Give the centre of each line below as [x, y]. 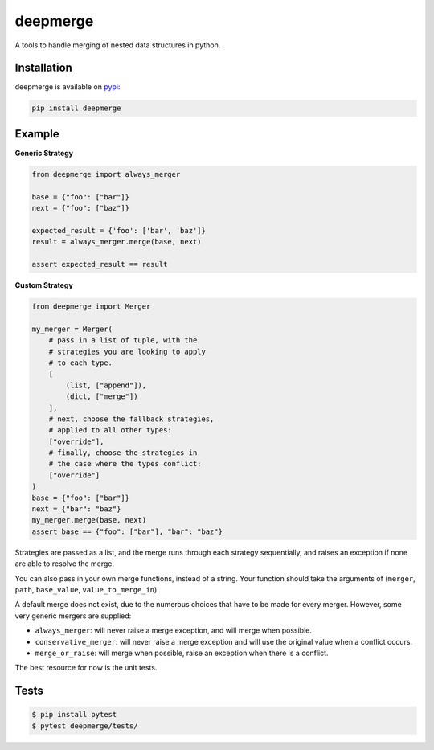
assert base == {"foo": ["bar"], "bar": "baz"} [127, 531]
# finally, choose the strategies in [123, 453]
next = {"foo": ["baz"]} [81, 208]
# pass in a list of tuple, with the [123, 340]
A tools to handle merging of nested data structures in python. [118, 45]
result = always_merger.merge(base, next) [117, 242]
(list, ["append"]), [106, 385]
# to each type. [80, 363]
